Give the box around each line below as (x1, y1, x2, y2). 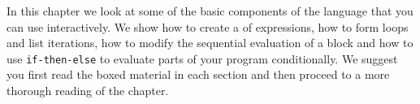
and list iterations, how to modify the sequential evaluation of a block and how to (6, 34, 414, 51)
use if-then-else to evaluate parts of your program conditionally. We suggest (6, 50, 398, 67)
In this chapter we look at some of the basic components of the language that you (6, 2, 414, 19)
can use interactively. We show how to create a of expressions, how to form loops (6, 18, 409, 35)
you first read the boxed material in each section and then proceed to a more (6, 66, 390, 83)
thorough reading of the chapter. (6, 82, 169, 99)
